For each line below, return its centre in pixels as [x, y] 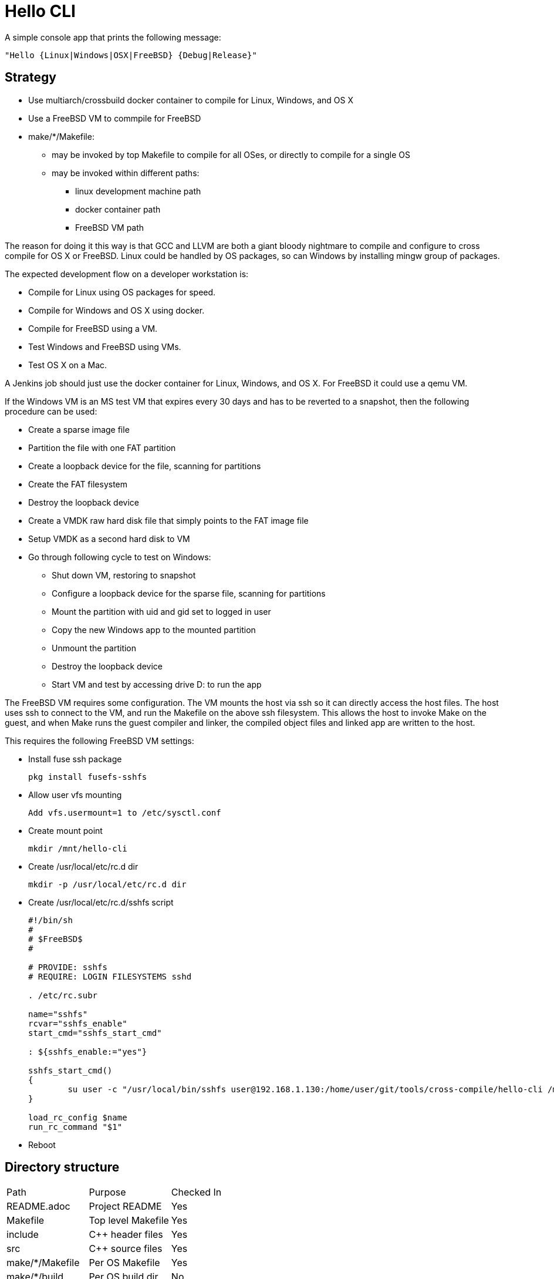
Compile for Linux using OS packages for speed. [122, 292]
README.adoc [38, 1206]
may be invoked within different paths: [126, 173]
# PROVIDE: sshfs [68, 967]
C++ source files [126, 1249]
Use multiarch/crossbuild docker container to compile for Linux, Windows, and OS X [191, 100]
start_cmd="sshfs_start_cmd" [95, 1033]
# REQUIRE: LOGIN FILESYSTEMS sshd [110, 976]
